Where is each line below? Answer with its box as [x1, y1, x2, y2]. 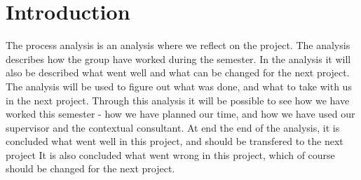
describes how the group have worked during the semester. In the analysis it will [6, 51, 351, 66]
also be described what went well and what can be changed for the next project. [6, 65, 350, 80]
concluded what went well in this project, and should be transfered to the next [6, 134, 343, 148]
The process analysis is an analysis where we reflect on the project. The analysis [6, 38, 350, 53]
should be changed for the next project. [6, 161, 175, 176]
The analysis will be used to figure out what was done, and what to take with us [6, 78, 352, 93]
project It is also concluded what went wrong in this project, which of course [6, 147, 335, 162]
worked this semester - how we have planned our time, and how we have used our [6, 106, 355, 121]
